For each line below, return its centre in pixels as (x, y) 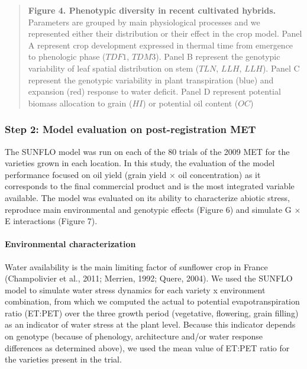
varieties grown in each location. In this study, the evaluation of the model (140, 163)
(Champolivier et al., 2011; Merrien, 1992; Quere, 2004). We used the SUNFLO (149, 278)
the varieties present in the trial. (63, 359)
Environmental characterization (70, 244)
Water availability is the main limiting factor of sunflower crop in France (136, 266)
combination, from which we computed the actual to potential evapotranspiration (152, 301)
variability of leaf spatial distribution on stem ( (114, 68)
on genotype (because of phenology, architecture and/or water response (134, 336)
